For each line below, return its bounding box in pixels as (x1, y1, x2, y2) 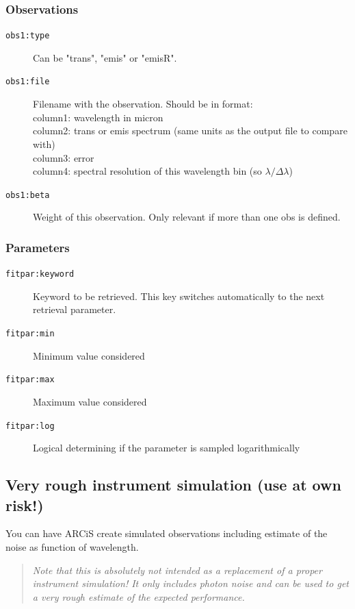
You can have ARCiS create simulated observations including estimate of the (5, 526, 328, 540)
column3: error (33, 150, 94, 164)
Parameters (5, 238, 70, 256)
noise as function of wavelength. (5, 539, 139, 554)
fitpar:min (5, 329, 55, 338)
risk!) (5, 494, 44, 515)
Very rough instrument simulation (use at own (5, 474, 341, 495)
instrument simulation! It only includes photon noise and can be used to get (32, 576, 349, 591)
